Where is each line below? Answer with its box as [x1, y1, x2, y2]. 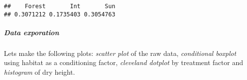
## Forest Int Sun [4, 3, 116, 10]
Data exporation [4, 27, 59, 37]
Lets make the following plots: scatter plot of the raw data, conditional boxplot [4, 48, 236, 58]
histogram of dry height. [4, 67, 75, 77]
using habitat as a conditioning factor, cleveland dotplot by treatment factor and [4, 57, 243, 67]
